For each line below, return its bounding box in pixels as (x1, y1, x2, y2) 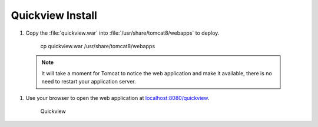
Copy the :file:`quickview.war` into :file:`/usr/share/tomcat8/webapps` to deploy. (25, 29, 220, 36)
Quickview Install (11, 9, 97, 22)
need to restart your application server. (41, 78, 137, 85)
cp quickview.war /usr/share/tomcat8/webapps (40, 42, 155, 49)
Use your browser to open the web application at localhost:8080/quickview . (25, 94, 210, 101)
